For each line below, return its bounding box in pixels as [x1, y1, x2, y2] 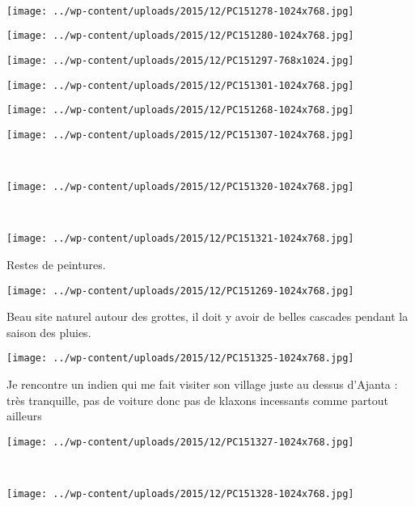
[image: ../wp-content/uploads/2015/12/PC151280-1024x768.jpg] [6, 30, 354, 42]
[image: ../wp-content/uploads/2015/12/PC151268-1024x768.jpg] [6, 104, 354, 116]
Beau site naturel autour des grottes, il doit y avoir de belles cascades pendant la [6, 308, 409, 325]
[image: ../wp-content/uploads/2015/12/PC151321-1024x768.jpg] [6, 233, 354, 245]
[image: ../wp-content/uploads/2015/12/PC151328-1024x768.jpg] [6, 488, 354, 500]
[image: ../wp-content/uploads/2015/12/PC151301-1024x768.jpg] [6, 79, 354, 91]
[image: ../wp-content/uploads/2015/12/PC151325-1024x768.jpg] [6, 352, 354, 365]
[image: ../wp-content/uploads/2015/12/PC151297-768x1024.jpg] [6, 54, 354, 66]
